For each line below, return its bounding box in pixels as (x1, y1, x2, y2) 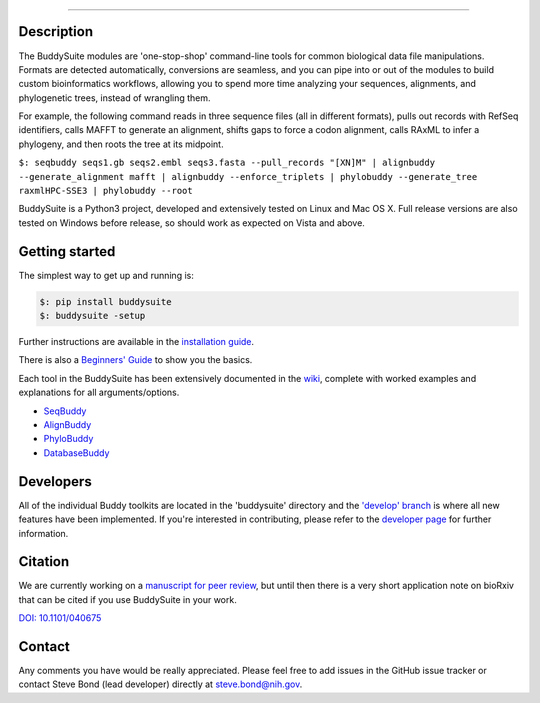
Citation (18, 553, 70, 570)
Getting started (18, 243, 116, 260)
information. (18, 527, 69, 539)
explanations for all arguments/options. (18, 386, 180, 399)
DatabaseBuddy (43, 446, 110, 459)
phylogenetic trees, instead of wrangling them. (18, 91, 211, 104)
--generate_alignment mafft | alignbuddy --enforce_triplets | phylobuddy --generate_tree (18, 171, 478, 182)
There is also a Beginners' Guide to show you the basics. (18, 354, 253, 366)
